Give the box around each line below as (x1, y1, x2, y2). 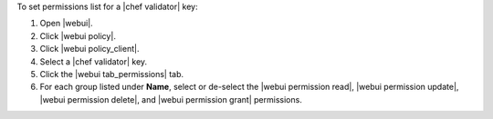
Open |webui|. (39, 18, 93, 29)
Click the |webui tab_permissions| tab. (39, 68, 184, 79)
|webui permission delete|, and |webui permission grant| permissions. (39, 94, 303, 104)
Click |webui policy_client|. (39, 44, 140, 55)
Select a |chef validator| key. (39, 55, 148, 67)
